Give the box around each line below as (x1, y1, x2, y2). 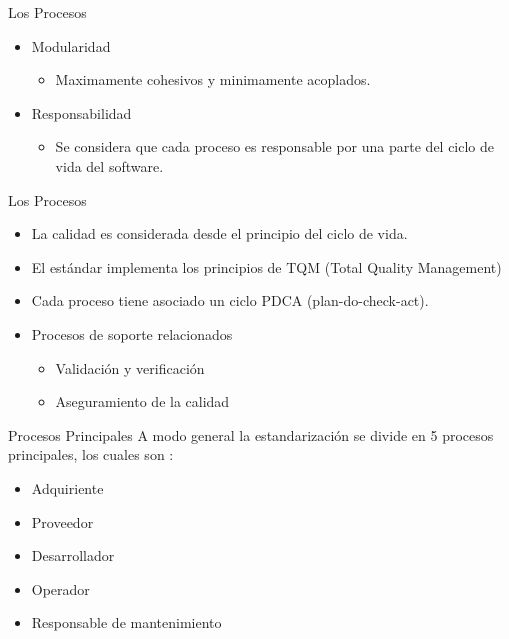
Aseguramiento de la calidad (55, 391, 230, 412)
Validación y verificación (55, 357, 205, 378)
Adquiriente (31, 477, 104, 498)
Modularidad (31, 35, 111, 56)
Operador (31, 578, 90, 599)
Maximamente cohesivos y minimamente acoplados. (55, 69, 371, 90)
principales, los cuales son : (8, 444, 174, 465)
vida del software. (55, 155, 164, 176)
